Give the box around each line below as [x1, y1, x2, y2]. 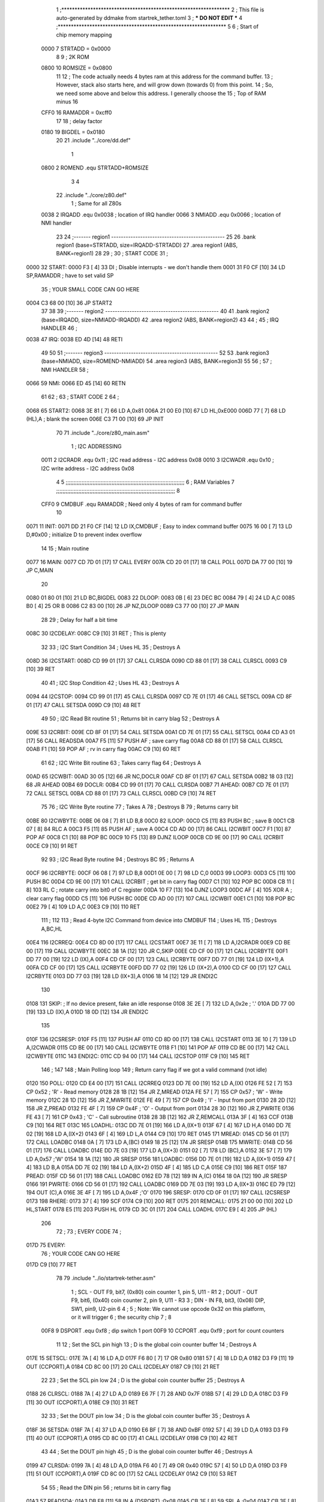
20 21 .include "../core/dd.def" [56, 137, 131, 144]
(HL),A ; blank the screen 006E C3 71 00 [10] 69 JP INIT [26, 415, 164, 423]
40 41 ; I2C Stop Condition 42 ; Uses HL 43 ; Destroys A [41, 679, 179, 686]
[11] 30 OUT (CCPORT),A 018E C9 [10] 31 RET [26, 1399, 139, 1406]
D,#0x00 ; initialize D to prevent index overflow [26, 531, 142, 538]
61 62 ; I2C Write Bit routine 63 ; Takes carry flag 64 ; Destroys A [41, 759, 201, 766]
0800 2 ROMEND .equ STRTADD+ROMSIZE [41, 164, 149, 171]
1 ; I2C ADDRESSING [71, 443, 122, 450]
